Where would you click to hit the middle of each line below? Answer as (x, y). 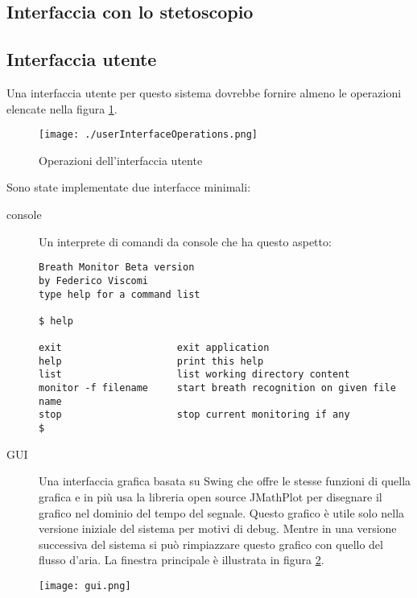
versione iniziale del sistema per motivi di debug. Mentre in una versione (218, 528)
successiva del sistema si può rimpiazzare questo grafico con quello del (211, 544)
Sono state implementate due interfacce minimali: (129, 187)
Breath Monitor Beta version (117, 268)
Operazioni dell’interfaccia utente (121, 160)
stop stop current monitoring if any (194, 415)
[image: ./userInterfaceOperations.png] (149, 135)
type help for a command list (120, 294)
